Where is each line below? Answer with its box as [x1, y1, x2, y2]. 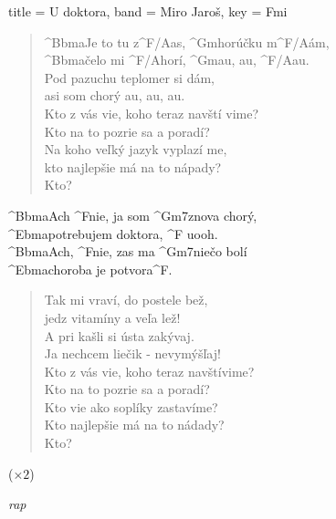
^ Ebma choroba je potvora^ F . [8, 259, 173, 278]
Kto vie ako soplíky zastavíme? [44, 397, 218, 416]
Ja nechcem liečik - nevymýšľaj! [44, 344, 221, 363]
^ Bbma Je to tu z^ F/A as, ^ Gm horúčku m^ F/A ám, [44, 32, 330, 51]
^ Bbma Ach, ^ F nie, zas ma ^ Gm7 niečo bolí [8, 242, 247, 261]
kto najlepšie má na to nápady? [44, 157, 222, 176]
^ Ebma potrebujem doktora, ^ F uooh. [8, 223, 218, 243]
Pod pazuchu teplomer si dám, [44, 67, 215, 87]
